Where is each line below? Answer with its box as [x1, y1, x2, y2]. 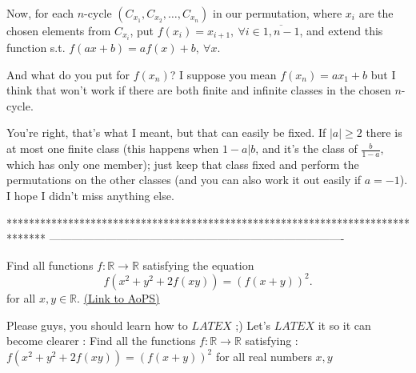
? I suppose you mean [170, 66, 277, 82]
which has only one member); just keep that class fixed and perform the [6, 155, 359, 172]
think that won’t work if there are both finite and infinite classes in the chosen [6, 82, 391, 98]
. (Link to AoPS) [77, 289, 160, 306]
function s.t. [6, 39, 66, 56]
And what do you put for [6, 66, 130, 82]
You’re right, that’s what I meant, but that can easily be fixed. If [6, 124, 326, 141]
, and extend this [299, 22, 383, 38]
